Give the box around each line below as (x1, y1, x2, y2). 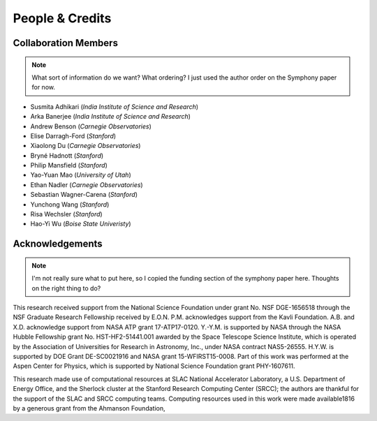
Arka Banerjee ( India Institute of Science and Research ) (30, 112, 191, 121)
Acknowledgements (13, 238, 103, 250)
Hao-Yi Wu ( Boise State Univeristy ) (30, 220, 132, 228)
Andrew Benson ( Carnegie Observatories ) (30, 122, 151, 131)
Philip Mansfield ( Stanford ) (30, 161, 108, 170)
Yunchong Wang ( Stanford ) (30, 200, 110, 209)
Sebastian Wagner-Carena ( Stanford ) (30, 191, 138, 199)
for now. (31, 83, 56, 91)
